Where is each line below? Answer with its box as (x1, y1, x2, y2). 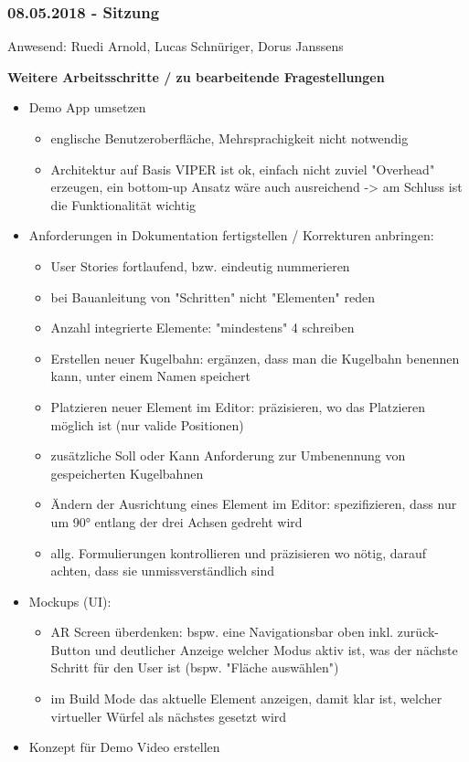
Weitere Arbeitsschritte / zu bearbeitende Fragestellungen (7, 67, 385, 86)
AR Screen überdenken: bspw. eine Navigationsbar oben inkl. (50, 622, 394, 641)
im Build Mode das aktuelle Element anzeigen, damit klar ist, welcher (50, 689, 442, 708)
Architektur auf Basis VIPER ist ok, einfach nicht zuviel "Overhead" (50, 159, 435, 178)
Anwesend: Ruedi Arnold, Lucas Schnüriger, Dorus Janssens (7, 37, 344, 56)
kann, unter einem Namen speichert (50, 366, 250, 386)
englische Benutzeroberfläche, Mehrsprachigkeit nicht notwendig (50, 129, 409, 147)
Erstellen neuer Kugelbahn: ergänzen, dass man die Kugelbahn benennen (50, 348, 460, 367)
